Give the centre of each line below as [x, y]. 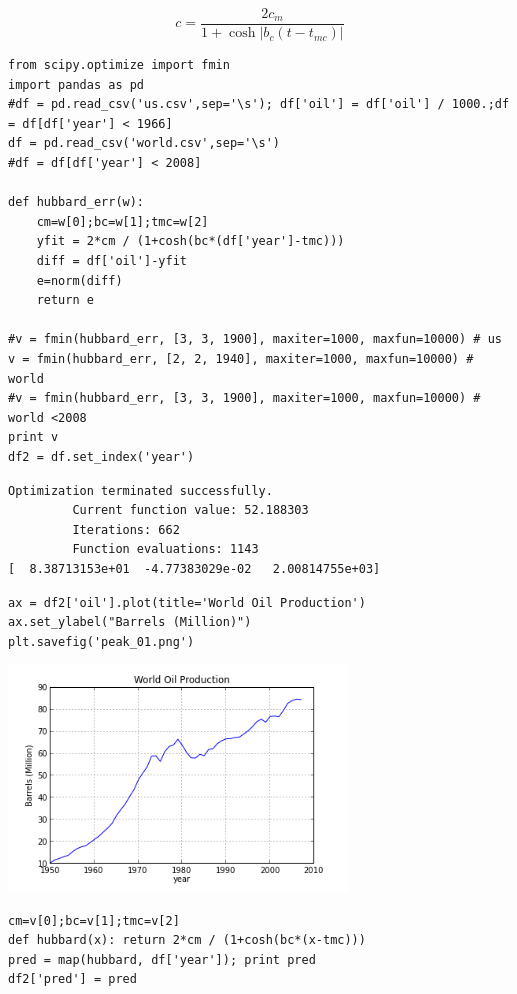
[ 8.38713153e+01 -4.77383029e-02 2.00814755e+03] [194, 568]
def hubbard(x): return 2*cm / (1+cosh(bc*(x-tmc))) [187, 940]
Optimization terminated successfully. [140, 490]
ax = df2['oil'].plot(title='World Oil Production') [187, 602]
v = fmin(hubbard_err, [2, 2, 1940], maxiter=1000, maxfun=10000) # [241, 358]
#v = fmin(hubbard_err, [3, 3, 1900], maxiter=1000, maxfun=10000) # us [255, 339]
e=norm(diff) [79, 280]
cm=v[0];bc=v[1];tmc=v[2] [94, 920]
